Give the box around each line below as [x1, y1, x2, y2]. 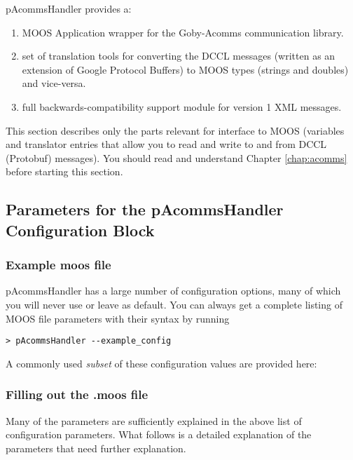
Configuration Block [6, 219, 155, 241]
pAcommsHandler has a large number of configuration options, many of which [6, 283, 341, 298]
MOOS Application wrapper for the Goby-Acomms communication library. [22, 25, 344, 39]
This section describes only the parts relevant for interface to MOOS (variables [6, 123, 345, 137]
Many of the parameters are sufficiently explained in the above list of [6, 413, 302, 428]
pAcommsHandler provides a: [6, 1, 132, 15]
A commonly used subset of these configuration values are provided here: [6, 356, 317, 370]
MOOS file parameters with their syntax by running [6, 311, 230, 325]
